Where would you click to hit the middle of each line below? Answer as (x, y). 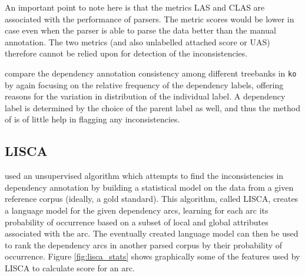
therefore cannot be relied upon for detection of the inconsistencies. (126, 53)
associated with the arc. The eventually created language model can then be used (152, 233)
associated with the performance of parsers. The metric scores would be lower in (150, 19)
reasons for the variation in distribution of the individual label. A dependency (145, 96)
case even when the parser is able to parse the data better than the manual (140, 30)
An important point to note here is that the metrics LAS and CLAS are (135, 7)
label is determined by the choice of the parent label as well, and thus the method (152, 107)
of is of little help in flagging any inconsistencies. (92, 119)
